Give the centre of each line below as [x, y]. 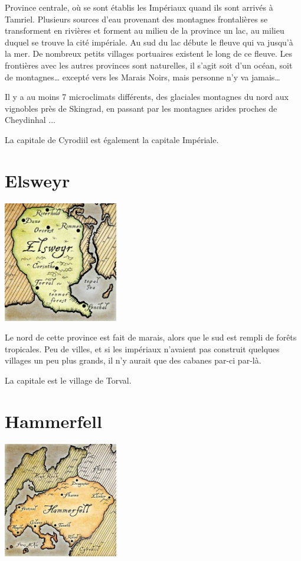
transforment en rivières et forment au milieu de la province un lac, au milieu [145, 30]
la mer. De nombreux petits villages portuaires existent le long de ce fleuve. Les [148, 53]
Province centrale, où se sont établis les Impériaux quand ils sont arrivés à [139, 7]
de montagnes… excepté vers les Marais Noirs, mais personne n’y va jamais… [143, 77]
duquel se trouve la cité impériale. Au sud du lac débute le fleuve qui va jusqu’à [149, 42]
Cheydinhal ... [30, 120]
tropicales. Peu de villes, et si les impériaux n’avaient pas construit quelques [142, 348]
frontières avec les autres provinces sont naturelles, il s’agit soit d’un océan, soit [149, 65]
